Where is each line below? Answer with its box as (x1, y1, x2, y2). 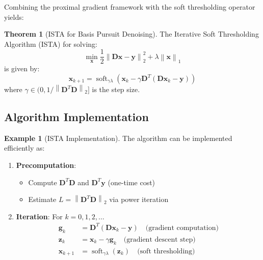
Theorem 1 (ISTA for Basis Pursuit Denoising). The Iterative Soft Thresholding (4, 28, 259, 39)
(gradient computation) (145, 224, 219, 232)
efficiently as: (4, 142, 45, 153)
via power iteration (109, 194, 169, 205)
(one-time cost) (108, 177, 155, 187)
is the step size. (92, 84, 140, 95)
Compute (28, 177, 57, 187)
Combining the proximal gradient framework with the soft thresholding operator (4, 2, 255, 12)
